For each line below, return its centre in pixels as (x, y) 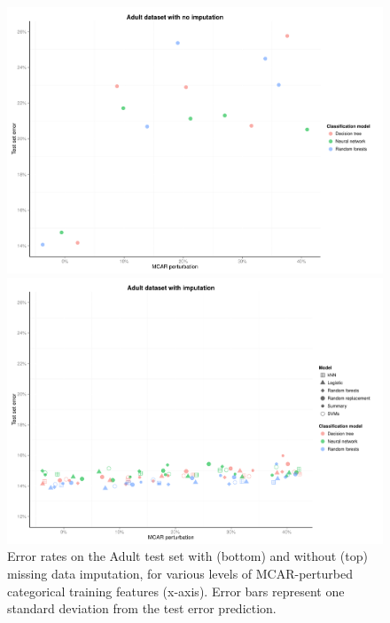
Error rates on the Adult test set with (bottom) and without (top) (187, 556)
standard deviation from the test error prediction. (142, 608)
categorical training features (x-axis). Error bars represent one (176, 591)
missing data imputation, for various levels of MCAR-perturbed (180, 573)
